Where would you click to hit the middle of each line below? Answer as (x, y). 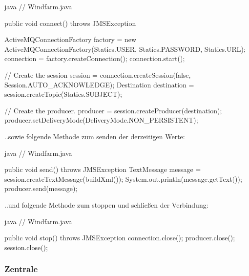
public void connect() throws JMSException (70, 23)
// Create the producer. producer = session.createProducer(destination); (113, 110)
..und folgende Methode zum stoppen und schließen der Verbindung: (106, 204)
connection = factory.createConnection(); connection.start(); (95, 58)
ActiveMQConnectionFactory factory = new (71, 39)
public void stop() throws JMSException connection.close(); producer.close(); (120, 238)
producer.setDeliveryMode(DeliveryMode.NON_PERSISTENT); (101, 120)
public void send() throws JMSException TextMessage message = (103, 169)
